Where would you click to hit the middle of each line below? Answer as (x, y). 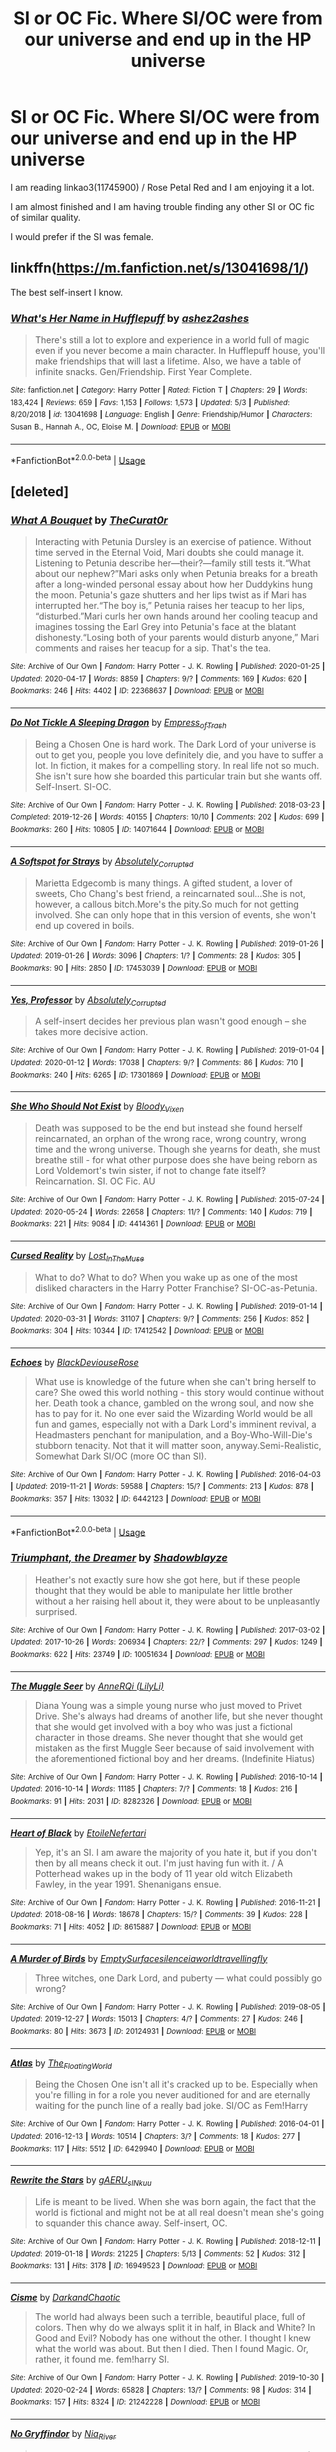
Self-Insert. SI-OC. (73, 786)
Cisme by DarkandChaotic (65, 2298)
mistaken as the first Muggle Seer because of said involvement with (174, 1748)
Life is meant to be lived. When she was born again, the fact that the (175, 2202)
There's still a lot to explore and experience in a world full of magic (172, 340)
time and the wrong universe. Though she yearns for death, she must (177, 1149)
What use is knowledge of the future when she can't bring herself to (175, 1381)
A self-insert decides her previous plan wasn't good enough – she (170, 1021)
